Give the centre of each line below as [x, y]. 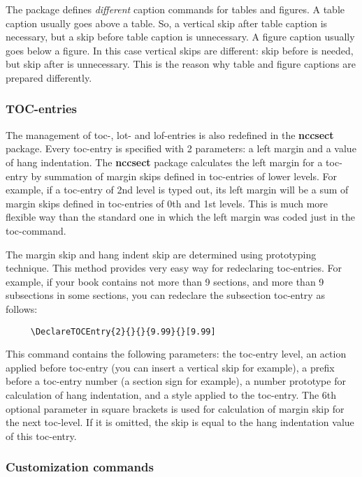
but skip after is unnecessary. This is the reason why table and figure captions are [181, 64]
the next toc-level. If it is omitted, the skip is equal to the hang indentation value [180, 422]
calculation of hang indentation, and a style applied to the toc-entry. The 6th [171, 394]
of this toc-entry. [41, 435]
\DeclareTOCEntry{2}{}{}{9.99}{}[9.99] [123, 331]
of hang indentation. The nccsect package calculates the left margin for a [164, 162]
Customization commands [80, 467]
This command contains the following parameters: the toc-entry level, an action [176, 354]
